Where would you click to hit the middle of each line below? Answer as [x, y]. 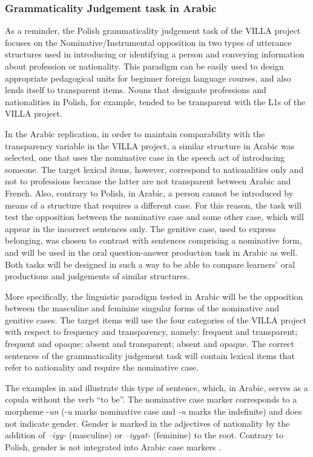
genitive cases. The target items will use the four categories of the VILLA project [156, 319]
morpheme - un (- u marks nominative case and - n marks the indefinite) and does [153, 411]
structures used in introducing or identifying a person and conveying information [155, 54]
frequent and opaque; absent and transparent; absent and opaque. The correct [150, 344]
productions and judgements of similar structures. [97, 276]
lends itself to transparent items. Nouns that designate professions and [136, 90]
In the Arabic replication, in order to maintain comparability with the [135, 133]
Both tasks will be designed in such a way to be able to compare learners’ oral [150, 264]
